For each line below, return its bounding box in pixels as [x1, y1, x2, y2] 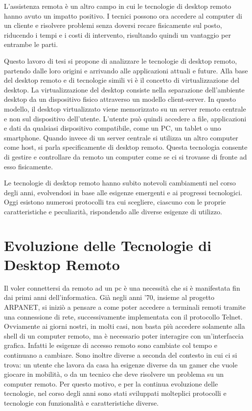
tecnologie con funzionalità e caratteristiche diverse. [4, 397, 159, 408]
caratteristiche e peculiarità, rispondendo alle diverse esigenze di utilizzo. [4, 206, 222, 216]
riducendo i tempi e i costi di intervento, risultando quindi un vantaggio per [4, 29, 231, 40]
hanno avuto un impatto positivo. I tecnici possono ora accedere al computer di [4, 10, 242, 21]
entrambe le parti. [4, 39, 58, 49]
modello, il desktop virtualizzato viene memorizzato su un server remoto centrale [4, 103, 246, 114]
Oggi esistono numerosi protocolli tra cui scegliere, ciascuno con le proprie [4, 197, 226, 207]
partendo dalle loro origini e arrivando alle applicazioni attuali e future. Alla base [4, 65, 248, 75]
